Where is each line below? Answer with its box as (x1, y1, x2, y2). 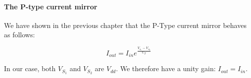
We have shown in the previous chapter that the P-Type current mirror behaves (4, 20, 247, 30)
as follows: (4, 29, 35, 40)
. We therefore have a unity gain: (116, 63, 216, 74)
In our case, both (4, 63, 56, 74)
